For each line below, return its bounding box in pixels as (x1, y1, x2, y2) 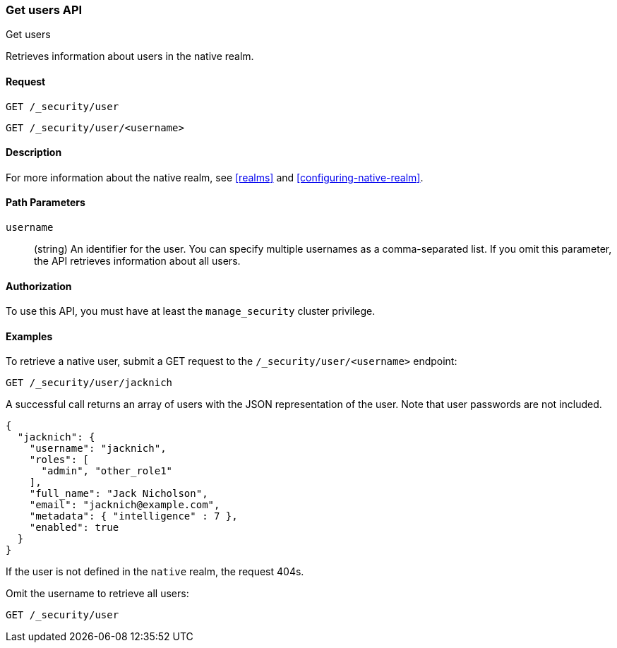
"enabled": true (29, 522, 119, 534)
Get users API (6, 3, 83, 17)
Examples (6, 330, 53, 342)
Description (6, 146, 62, 159)
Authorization (6, 280, 72, 292)
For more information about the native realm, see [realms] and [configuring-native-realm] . (6, 171, 424, 184)
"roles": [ (29, 454, 90, 466)
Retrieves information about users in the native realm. (6, 50, 254, 63)
